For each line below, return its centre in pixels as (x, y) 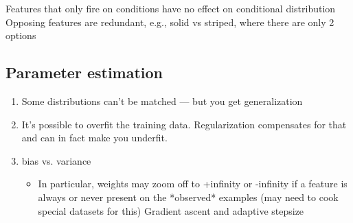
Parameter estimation (84, 72)
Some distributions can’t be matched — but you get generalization (162, 101)
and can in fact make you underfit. (94, 138)
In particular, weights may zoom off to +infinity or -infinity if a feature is (193, 184)
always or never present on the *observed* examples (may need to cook (188, 197)
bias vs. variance (56, 160)
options (21, 35)
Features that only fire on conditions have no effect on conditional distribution (171, 8)
